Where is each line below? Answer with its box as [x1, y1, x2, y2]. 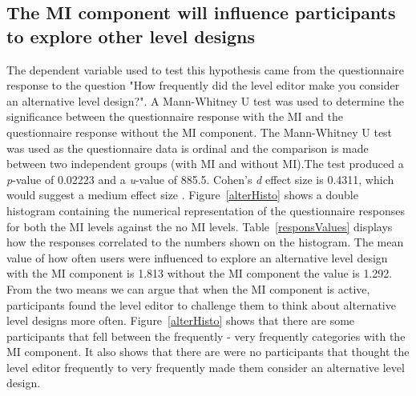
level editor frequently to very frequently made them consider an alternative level [6, 358, 405, 375]
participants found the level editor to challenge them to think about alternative [6, 296, 396, 313]
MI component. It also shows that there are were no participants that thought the [6, 343, 410, 360]
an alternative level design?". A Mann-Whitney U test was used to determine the [6, 92, 404, 109]
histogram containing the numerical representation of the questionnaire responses [6, 202, 405, 218]
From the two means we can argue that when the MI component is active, [6, 280, 370, 297]
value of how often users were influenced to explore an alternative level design [6, 249, 388, 266]
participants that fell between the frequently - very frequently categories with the [6, 327, 406, 344]
